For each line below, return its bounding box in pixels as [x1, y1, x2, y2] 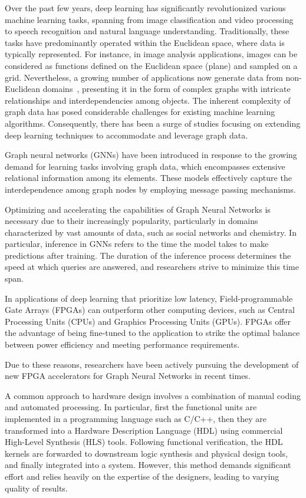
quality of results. [5, 481, 68, 494]
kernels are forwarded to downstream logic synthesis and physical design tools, [5, 447, 288, 459]
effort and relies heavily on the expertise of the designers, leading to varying [5, 470, 279, 482]
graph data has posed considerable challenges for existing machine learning [5, 105, 275, 118]
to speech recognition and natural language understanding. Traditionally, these [5, 25, 289, 37]
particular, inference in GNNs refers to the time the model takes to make [5, 238, 269, 250]
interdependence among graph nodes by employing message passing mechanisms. [5, 183, 296, 195]
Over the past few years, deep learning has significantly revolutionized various [5, 2, 286, 14]
